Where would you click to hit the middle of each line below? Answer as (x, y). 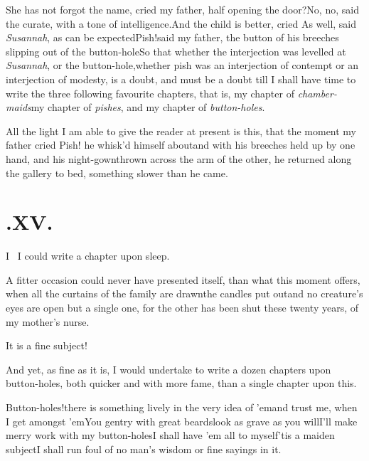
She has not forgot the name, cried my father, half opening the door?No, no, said (182, 9)
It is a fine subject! (47, 345)
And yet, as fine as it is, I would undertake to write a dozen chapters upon (169, 369)
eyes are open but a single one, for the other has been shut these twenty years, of (182, 308)
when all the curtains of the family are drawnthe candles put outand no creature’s (184, 293)
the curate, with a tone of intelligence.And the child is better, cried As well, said (181, 23)
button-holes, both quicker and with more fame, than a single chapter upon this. (181, 383)
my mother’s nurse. (48, 321)
